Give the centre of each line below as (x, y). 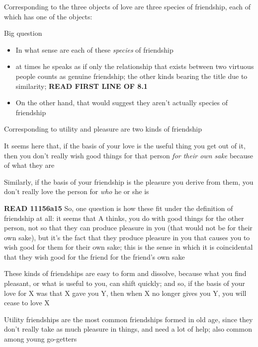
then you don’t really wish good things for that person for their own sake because (129, 155)
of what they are (29, 165)
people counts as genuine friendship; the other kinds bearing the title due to (131, 76)
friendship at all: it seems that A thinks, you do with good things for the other (124, 218)
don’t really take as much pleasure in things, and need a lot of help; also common (128, 329)
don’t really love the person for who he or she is (77, 191)
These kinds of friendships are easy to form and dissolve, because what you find (125, 273)
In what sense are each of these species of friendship (94, 49)
